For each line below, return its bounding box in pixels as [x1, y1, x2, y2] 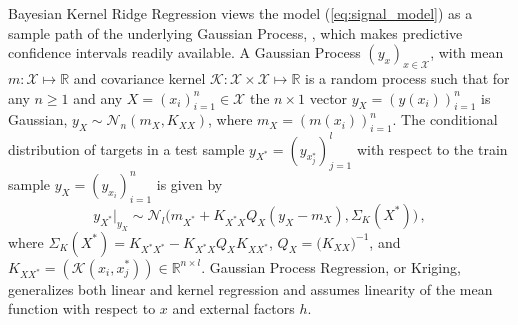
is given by [156, 173, 223, 194]
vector [309, 87, 348, 108]
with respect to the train [356, 138, 508, 159]
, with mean [430, 42, 504, 63]
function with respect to [8, 298, 156, 319]
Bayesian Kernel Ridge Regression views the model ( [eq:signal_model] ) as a [8, 3, 473, 23]
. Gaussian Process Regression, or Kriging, [201, 256, 461, 277]
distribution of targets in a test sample [8, 138, 245, 159]
